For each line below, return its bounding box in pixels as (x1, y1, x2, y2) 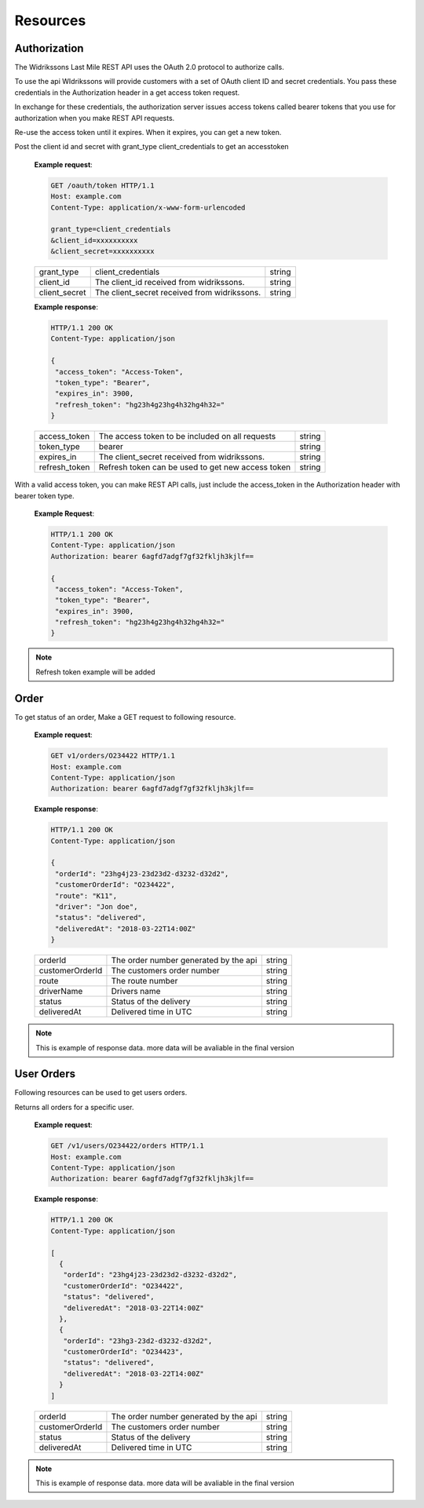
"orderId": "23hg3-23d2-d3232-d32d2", (63, 1336, 213, 1346)
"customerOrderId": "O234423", (63, 1347, 184, 1356)
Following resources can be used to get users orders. (14, 1088, 188, 1097)
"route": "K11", (55, 891, 118, 900)
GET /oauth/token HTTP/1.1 (50, 181, 155, 190)
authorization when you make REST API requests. (14, 113, 175, 122)
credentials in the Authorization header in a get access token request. (14, 87, 240, 97)
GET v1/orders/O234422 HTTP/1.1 (50, 751, 176, 761)
